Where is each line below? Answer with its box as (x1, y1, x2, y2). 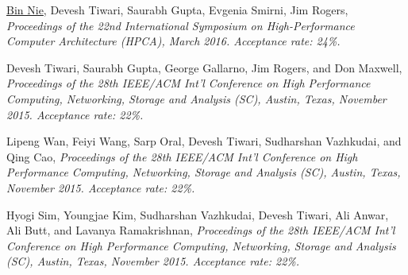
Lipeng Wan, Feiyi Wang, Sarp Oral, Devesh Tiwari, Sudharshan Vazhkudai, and (6, 133, 402, 149)
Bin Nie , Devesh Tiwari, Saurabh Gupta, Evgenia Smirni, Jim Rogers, (6, 2, 348, 17)
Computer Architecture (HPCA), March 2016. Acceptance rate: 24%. (6, 33, 341, 49)
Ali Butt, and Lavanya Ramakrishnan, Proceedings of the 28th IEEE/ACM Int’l (6, 222, 395, 238)
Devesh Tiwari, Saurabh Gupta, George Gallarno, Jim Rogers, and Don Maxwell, (6, 59, 402, 76)
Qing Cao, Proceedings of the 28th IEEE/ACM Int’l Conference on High (6, 148, 358, 165)
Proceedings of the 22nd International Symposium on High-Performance (6, 17, 355, 33)
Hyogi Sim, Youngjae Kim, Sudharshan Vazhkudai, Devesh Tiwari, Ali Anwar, (6, 206, 389, 223)
